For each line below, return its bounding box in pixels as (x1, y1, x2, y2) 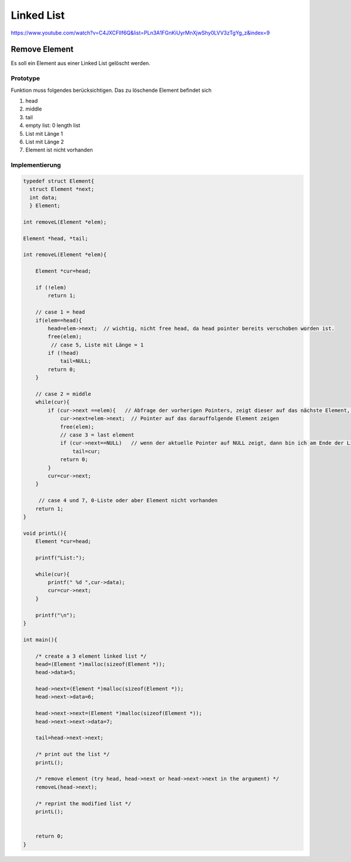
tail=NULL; (60, 358, 92, 365)
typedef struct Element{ (23, 177, 95, 184)
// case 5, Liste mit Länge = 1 (50, 341, 144, 348)
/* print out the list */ (35, 751, 110, 758)
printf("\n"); (35, 612, 76, 619)
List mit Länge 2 (25, 138, 64, 145)
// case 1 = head (35, 309, 85, 315)
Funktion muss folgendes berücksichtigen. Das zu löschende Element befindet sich (11, 87, 212, 94)
